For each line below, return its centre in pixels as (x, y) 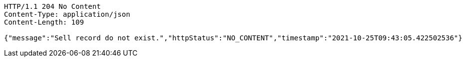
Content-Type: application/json (67, 14)
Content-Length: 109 (44, 22)
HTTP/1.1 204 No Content (52, 6)
